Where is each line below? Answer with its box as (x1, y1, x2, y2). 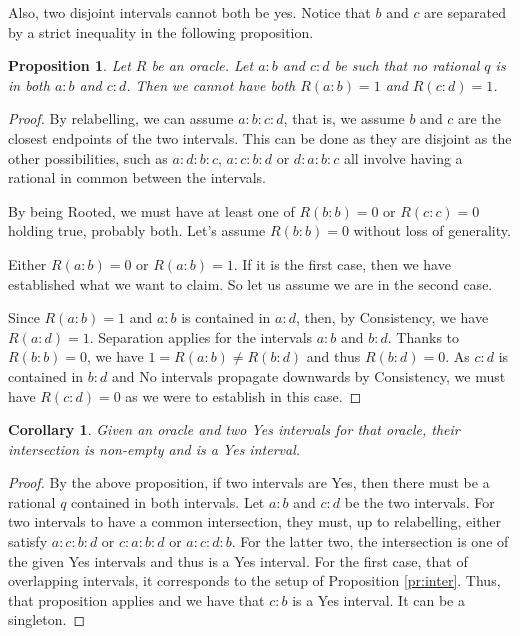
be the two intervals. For (344, 491, 495, 512)
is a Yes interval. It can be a (292, 589, 465, 610)
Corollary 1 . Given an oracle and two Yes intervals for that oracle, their (8, 419, 460, 440)
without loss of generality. (353, 220, 511, 241)
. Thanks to (387, 326, 460, 347)
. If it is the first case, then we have (233, 253, 451, 274)
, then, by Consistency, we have (295, 307, 489, 328)
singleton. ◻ (8, 609, 86, 630)
